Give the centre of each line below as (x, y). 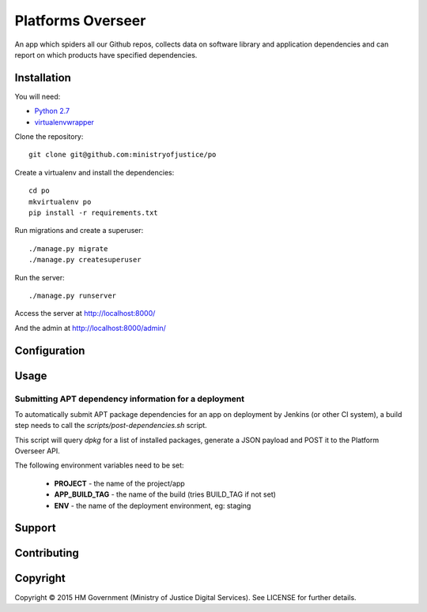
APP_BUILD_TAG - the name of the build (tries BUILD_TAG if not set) (165, 494)
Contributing (47, 553)
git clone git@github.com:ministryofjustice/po (123, 155)
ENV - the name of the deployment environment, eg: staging (153, 505)
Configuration (50, 350)
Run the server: (40, 277)
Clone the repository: (49, 137)
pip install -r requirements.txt (93, 212)
